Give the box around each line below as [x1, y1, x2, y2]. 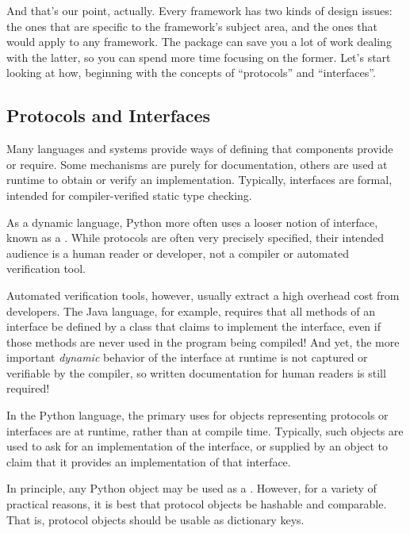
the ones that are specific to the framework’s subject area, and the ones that [6, 17, 377, 34]
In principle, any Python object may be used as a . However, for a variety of [6, 480, 377, 497]
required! [6, 380, 50, 397]
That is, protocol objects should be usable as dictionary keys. [6, 511, 305, 527]
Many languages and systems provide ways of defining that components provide [6, 140, 393, 157]
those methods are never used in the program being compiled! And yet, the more [6, 333, 400, 350]
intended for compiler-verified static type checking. [6, 186, 252, 203]
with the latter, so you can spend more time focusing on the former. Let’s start [6, 48, 391, 65]
